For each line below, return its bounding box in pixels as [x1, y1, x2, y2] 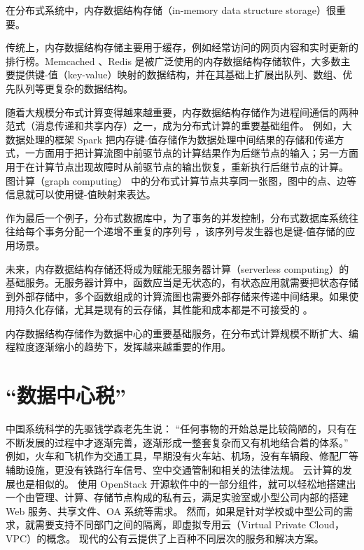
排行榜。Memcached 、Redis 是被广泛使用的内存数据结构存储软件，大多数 [6, 53, 341, 68]
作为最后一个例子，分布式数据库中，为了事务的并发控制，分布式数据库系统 [6, 210, 349, 225]
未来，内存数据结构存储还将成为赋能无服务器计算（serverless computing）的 [6, 261, 349, 276]
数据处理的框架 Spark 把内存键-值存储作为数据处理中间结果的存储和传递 [6, 132, 335, 146]
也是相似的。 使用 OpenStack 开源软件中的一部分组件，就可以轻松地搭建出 [15, 476, 356, 491]
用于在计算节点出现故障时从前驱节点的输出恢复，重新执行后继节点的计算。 [6, 159, 349, 174]
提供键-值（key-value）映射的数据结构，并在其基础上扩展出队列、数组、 [15, 67, 343, 82]
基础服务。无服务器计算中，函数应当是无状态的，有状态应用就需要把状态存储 [6, 275, 358, 290]
